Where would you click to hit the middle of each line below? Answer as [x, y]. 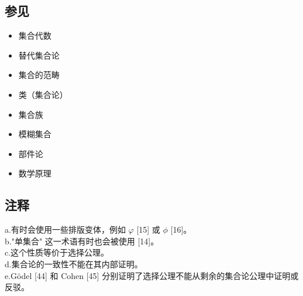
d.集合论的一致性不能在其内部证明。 [74, 263]
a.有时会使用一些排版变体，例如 [65, 229]
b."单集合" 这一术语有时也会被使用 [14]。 [82, 241]
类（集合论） [43, 94]
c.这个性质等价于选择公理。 [57, 252]
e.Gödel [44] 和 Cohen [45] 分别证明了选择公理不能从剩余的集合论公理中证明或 [152, 275]
